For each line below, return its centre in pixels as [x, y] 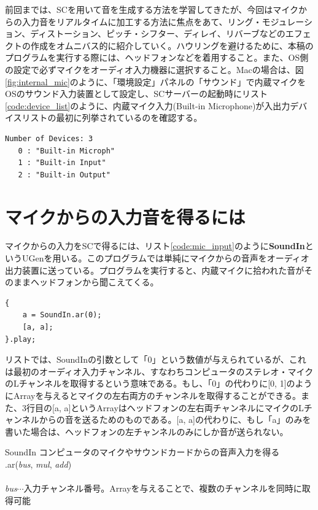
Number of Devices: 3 [49, 138]
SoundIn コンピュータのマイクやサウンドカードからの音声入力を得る [142, 452]
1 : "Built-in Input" [62, 163]
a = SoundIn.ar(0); [62, 315]
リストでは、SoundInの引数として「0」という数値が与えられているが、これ [156, 359]
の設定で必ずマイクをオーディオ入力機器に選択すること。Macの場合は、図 [154, 69]
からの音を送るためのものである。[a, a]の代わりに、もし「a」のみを [175, 419]
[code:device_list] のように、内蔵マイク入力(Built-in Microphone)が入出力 [148, 105]
